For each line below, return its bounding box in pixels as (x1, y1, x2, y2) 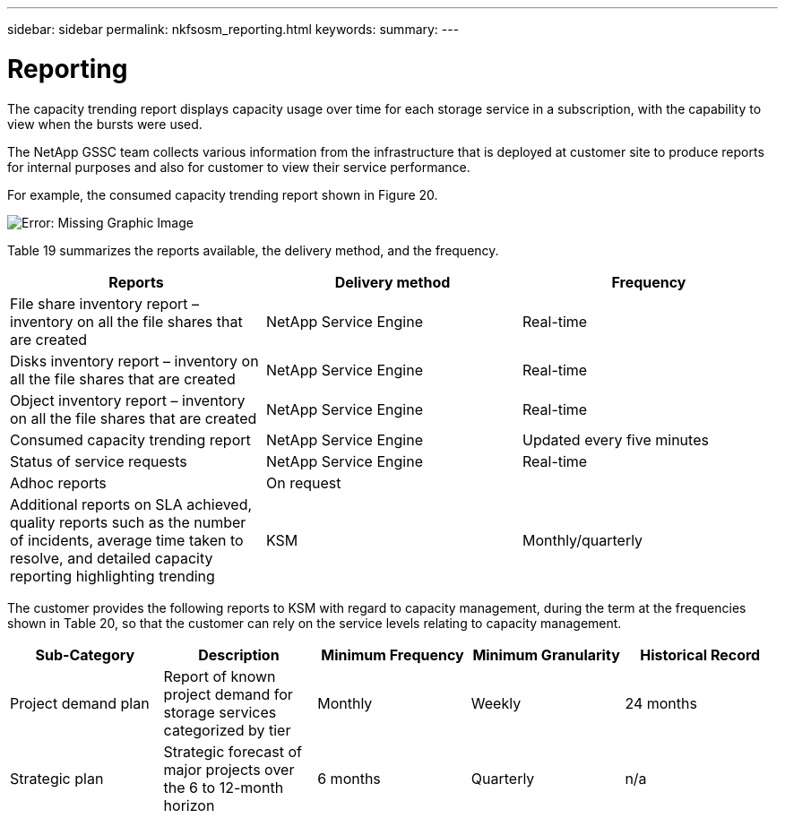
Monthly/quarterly (522, 530, 643, 549)
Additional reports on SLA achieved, (10, 495, 253, 513)
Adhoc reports (10, 473, 107, 492)
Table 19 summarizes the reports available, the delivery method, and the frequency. (7, 242, 499, 258)
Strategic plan (10, 769, 104, 788)
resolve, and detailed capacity (10, 548, 213, 567)
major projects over (163, 760, 295, 779)
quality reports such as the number (10, 512, 246, 531)
